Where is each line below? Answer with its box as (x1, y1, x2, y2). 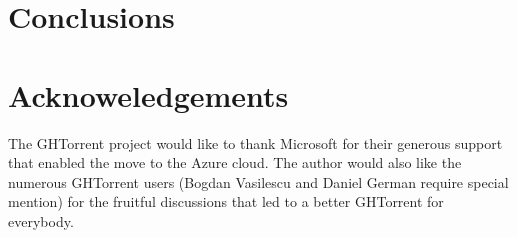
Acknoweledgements (8, 74, 289, 115)
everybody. (8, 210, 74, 231)
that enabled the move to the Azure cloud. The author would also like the (8, 152, 462, 173)
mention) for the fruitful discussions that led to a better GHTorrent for (8, 191, 444, 212)
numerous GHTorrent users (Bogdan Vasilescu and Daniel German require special (8, 171, 509, 192)
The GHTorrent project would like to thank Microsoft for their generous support (8, 132, 503, 153)
